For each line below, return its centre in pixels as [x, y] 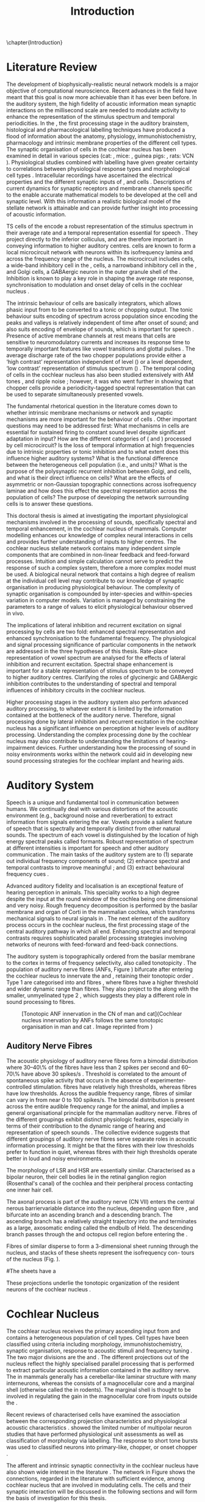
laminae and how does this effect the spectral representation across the [97, 491]
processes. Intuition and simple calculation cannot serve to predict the [95, 561]
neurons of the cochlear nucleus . [49, 1289]
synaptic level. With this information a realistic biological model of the [94, 202]
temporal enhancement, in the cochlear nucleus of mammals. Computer [97, 529]
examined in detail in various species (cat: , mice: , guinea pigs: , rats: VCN [100, 156]
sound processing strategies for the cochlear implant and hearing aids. [95, 761]
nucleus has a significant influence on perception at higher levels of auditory [103, 728]
